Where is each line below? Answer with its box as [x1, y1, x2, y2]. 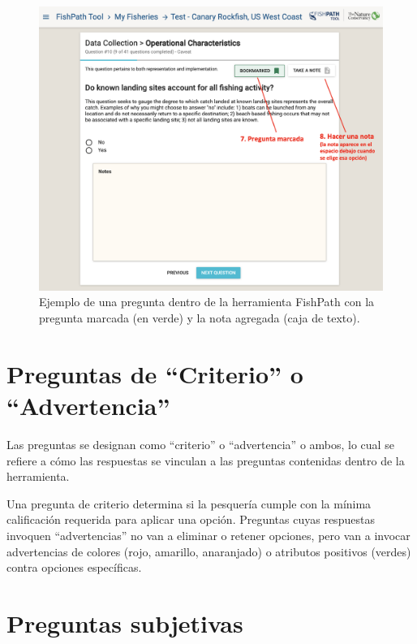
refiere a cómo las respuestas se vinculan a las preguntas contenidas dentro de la [6, 452, 405, 469]
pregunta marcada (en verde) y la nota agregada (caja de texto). [39, 309, 360, 326]
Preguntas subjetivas [6, 606, 243, 639]
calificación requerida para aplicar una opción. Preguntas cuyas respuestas [6, 511, 375, 528]
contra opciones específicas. [6, 559, 142, 576]
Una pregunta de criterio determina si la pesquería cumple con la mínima [6, 495, 372, 512]
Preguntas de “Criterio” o [6, 357, 303, 390]
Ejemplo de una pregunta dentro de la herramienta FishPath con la [39, 293, 375, 310]
